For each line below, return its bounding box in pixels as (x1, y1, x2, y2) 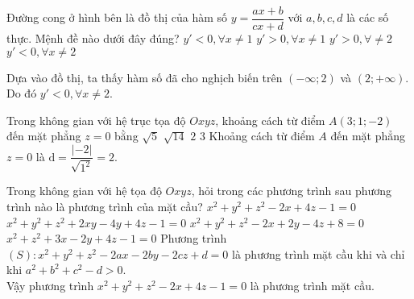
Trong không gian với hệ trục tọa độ (6, 111, 186, 128)
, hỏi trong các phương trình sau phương (191, 182, 392, 199)
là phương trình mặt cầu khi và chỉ (232, 245, 405, 262)
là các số (346, 9, 389, 26)
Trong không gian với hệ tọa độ (6, 182, 162, 199)
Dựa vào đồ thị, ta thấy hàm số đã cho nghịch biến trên (6, 69, 283, 85)
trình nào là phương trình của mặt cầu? (6, 198, 203, 215)
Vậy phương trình (6, 277, 94, 294)
